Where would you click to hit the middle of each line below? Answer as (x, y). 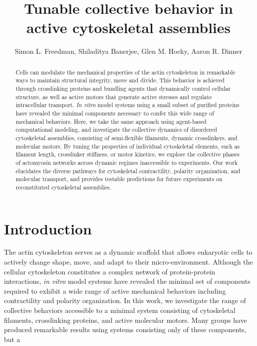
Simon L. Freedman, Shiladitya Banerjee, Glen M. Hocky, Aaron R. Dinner (128, 51)
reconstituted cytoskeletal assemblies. (64, 187)
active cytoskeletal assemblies (128, 27)
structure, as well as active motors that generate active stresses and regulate (114, 96)
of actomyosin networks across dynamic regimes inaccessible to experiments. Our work (127, 162)
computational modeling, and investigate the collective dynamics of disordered (116, 130)
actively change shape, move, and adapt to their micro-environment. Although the (128, 262)
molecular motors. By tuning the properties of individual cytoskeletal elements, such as (128, 146)
